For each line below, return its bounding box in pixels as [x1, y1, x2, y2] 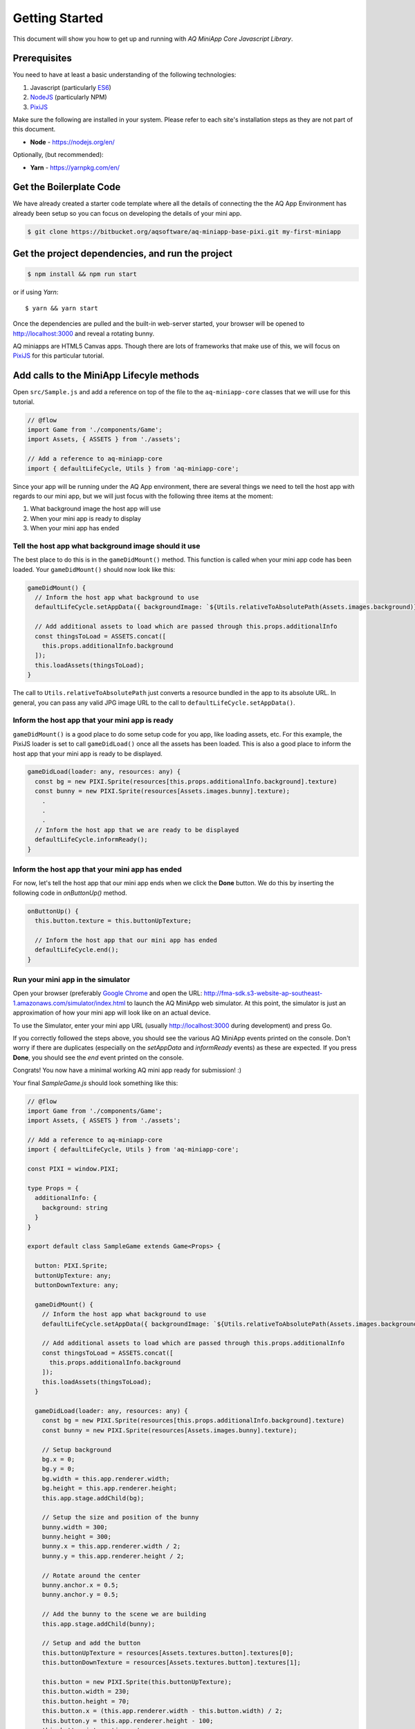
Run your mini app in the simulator [12, 975, 131, 985]
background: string [41, 1203, 109, 1212]
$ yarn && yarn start [25, 304, 98, 312]
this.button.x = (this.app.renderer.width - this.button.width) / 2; [41, 1707, 283, 1715]
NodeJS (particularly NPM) [30, 93, 107, 102]
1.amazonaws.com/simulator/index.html [12, 999, 126, 1007]
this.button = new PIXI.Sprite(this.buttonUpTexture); [41, 1678, 232, 1685]
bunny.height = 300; [41, 1533, 112, 1541]
